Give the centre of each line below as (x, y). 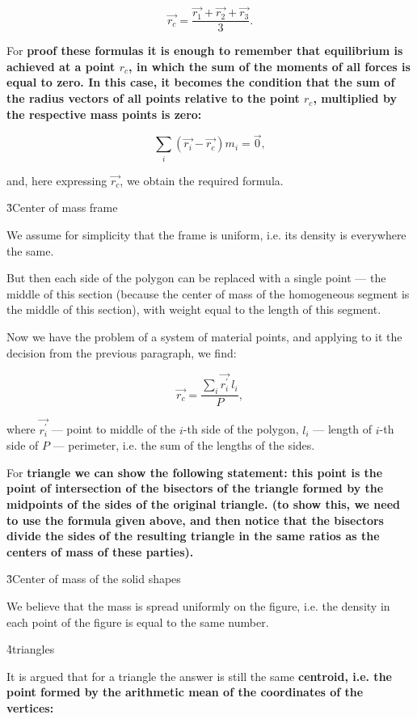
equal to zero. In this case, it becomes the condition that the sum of (201, 82)
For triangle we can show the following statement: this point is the (195, 472)
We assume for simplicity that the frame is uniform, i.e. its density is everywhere (206, 234)
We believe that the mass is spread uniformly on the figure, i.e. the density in (198, 605)
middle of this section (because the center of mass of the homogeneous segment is (208, 293)
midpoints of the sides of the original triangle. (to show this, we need (203, 503)
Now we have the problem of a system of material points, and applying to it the (204, 336)
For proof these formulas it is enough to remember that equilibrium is (205, 51)
